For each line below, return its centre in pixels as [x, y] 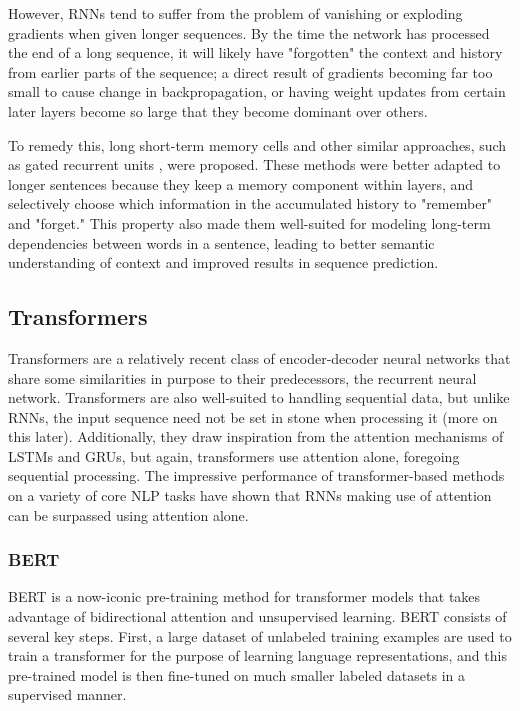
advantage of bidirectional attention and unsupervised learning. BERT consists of [257, 616]
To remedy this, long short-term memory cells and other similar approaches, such [257, 144]
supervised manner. [67, 694]
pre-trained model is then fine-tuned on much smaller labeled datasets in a [236, 674]
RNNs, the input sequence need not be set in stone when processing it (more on [253, 416]
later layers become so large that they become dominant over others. [218, 110]
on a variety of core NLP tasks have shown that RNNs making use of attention [250, 495]
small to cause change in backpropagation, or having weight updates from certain [257, 91]
